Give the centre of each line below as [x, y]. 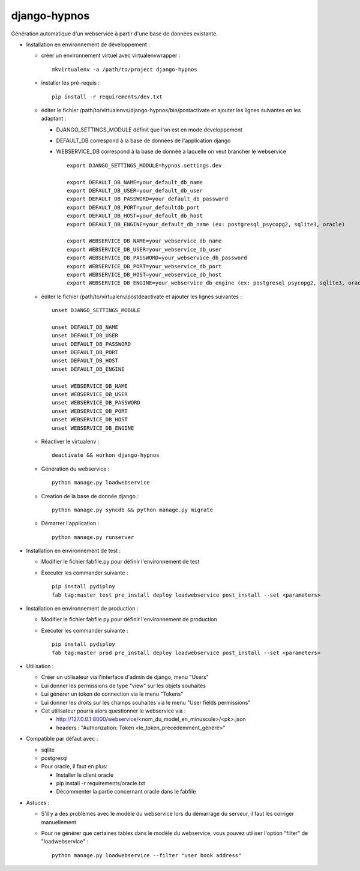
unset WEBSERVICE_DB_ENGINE [93, 428]
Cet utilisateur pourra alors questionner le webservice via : [113, 711]
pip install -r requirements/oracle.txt [100, 783]
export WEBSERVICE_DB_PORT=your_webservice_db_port [144, 266]
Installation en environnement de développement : [88, 44]
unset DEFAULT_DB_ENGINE [88, 369]
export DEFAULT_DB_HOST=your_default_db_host [135, 216]
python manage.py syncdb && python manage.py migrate [132, 510]
